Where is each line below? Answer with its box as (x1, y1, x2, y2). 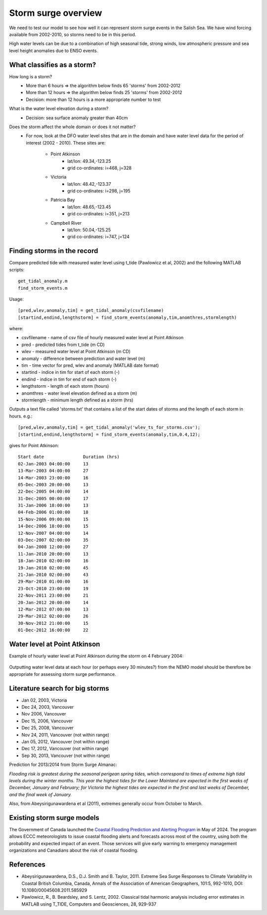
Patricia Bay (50, 197, 75, 203)
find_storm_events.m (18, 285, 68, 291)
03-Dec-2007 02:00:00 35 (18, 537, 89, 543)
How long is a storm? (9, 73, 52, 79)
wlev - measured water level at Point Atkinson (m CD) (21, 349, 131, 355)
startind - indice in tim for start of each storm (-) (21, 369, 120, 375)
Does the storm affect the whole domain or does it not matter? (9, 124, 136, 130)
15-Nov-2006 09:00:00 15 (18, 516, 89, 522)
